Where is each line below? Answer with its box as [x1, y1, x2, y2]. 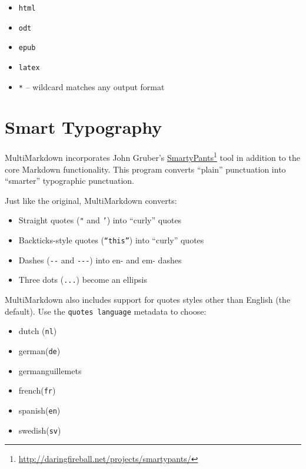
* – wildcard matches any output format [18, 80, 165, 93]
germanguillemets [18, 364, 82, 376]
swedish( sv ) [18, 424, 61, 436]
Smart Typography [5, 115, 162, 139]
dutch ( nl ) [18, 325, 57, 337]
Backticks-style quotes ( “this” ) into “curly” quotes [18, 234, 204, 246]
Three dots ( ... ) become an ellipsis [18, 273, 147, 286]
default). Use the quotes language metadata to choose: [5, 305, 207, 317]
